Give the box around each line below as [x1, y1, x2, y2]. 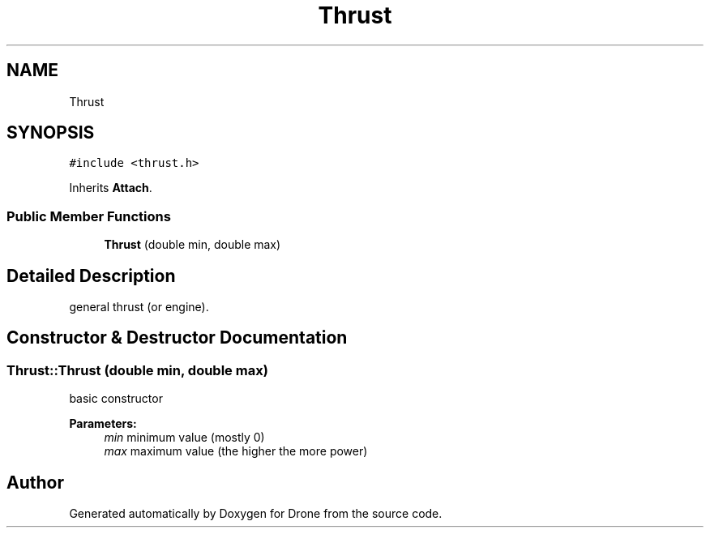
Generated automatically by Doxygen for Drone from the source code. [69, 506, 443, 521]
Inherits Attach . [69, 181, 152, 195]
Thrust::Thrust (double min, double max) [6, 361, 268, 378]
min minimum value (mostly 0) [104, 430, 265, 445]
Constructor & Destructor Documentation [6, 327, 348, 348]
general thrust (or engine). [69, 300, 209, 314]
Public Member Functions [6, 207, 171, 224]
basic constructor [69, 391, 163, 406]
